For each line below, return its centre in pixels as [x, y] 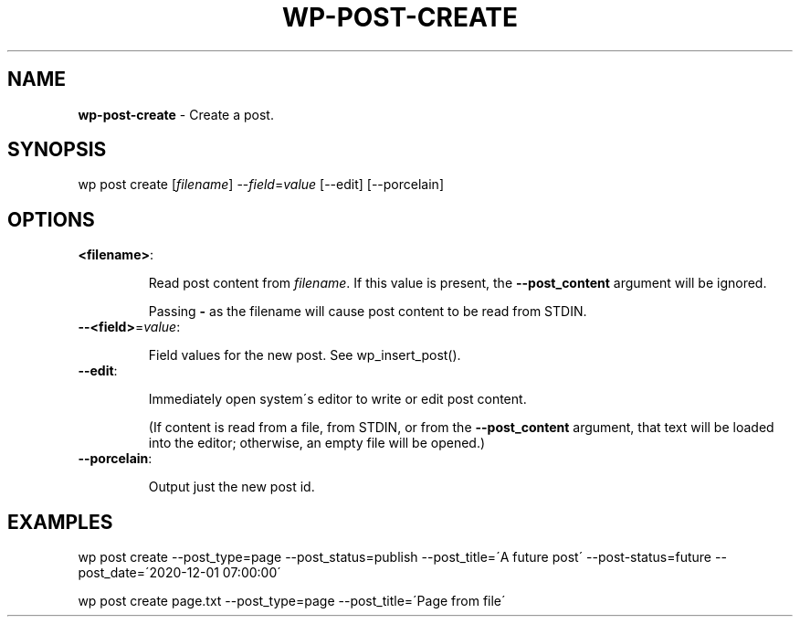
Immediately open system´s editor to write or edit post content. [337, 399]
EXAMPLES [60, 522]
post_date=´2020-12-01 [148, 573]
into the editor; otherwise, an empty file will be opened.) [317, 443]
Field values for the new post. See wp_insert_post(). [305, 355]
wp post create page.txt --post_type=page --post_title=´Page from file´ [292, 601]
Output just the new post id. [232, 487]
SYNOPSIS [57, 150]
